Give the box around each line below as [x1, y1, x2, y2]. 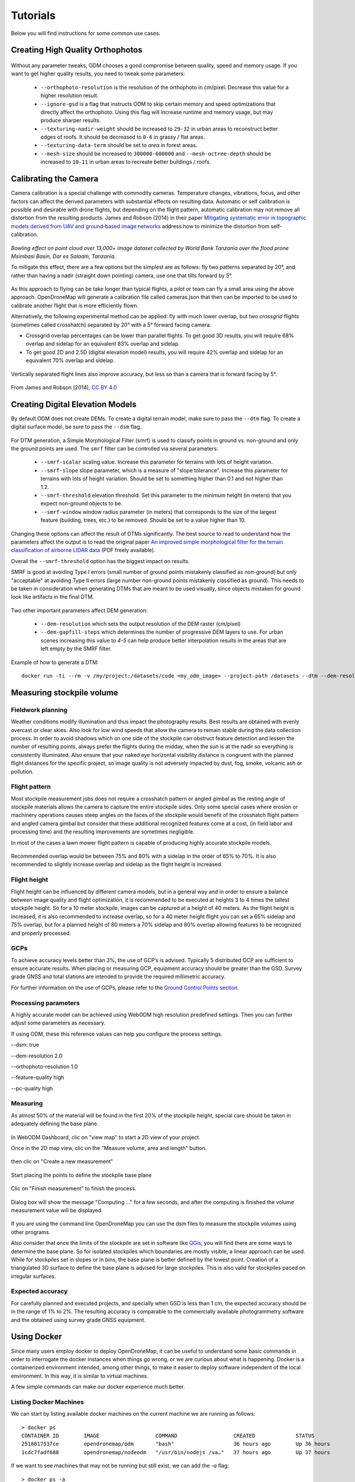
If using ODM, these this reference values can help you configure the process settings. [11, 1030, 222, 1037]
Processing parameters [11, 999, 80, 1007]
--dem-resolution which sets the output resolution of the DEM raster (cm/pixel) [40, 620, 241, 628]
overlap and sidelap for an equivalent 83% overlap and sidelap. [25, 340, 180, 347]
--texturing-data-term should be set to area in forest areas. [40, 142, 198, 149]
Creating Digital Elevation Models [11, 399, 137, 409]
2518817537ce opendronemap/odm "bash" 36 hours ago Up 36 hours [21, 1441, 331, 1448]
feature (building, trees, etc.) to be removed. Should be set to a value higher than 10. [40, 516, 246, 524]
